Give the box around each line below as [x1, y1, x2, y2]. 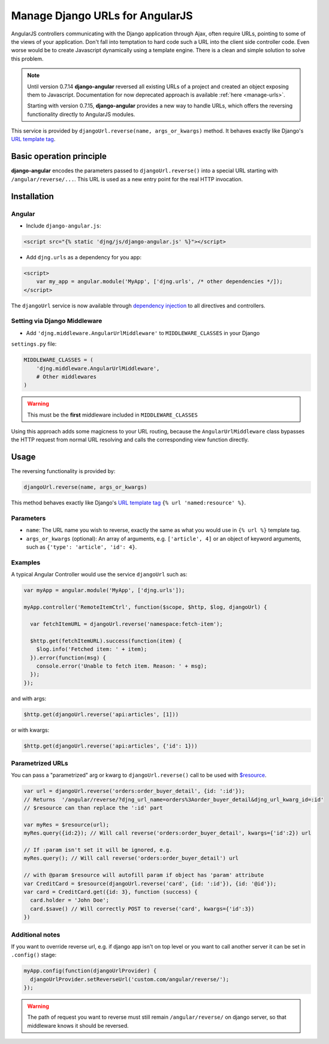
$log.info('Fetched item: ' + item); [36, 646, 147, 653]
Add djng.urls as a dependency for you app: [26, 253, 142, 261]
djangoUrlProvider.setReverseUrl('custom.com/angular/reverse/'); [30, 976, 230, 983]
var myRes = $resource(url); [23, 821, 110, 828]
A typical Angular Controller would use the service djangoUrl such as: [11, 571, 188, 578]
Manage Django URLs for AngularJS [11, 9, 193, 22]
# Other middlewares [36, 373, 97, 380]
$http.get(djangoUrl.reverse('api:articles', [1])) [23, 711, 179, 717]
